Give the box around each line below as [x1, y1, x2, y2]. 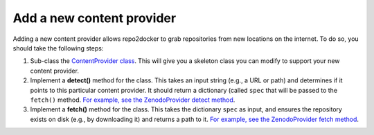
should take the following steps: [12, 44, 104, 52]
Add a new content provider [12, 10, 177, 26]
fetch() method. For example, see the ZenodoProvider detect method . [30, 96, 235, 104]
